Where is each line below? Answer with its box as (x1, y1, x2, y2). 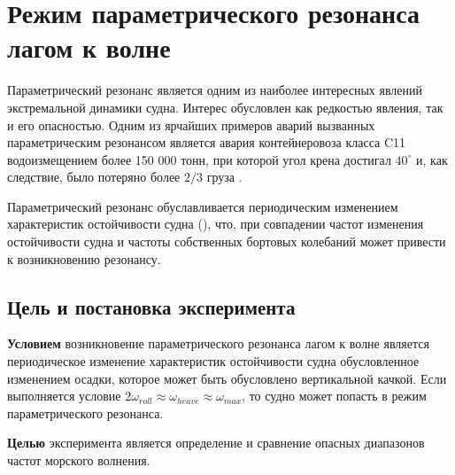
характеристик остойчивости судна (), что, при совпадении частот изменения (7, 214, 424, 233)
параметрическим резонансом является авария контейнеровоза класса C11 (7, 133, 406, 152)
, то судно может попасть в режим (242, 386, 427, 405)
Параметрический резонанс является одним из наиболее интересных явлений (7, 81, 422, 99)
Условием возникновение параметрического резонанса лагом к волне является (7, 334, 429, 353)
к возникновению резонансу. (7, 249, 161, 268)
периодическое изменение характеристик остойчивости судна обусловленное (7, 352, 420, 370)
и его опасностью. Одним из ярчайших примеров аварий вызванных (7, 115, 375, 134)
